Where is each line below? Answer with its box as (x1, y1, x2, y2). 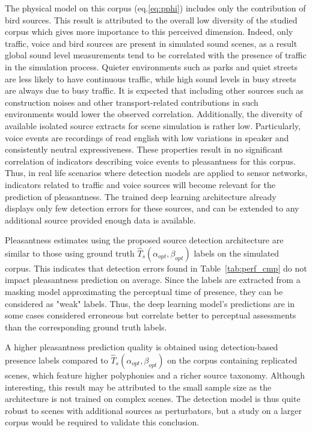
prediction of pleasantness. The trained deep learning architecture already (5, 190, 277, 202)
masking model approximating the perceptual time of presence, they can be (5, 285, 283, 298)
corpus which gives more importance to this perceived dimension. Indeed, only (5, 25, 293, 38)
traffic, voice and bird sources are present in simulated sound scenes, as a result (5, 37, 298, 49)
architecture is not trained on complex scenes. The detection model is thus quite (5, 392, 301, 405)
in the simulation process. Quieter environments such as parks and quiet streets (5, 60, 298, 73)
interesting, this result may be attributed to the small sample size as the (5, 380, 272, 393)
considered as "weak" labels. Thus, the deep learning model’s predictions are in (5, 297, 295, 309)
